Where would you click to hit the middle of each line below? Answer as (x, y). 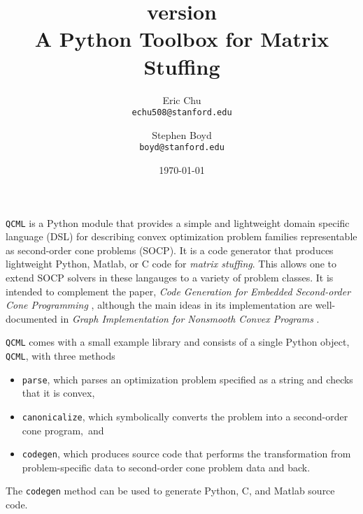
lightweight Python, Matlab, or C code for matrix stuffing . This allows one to (171, 264)
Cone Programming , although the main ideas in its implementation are (159, 305)
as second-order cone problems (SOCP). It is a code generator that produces (170, 250)
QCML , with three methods (60, 356)
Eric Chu (182, 100)
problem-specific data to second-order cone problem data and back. (166, 467)
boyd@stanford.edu (182, 148)
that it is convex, (58, 393)
